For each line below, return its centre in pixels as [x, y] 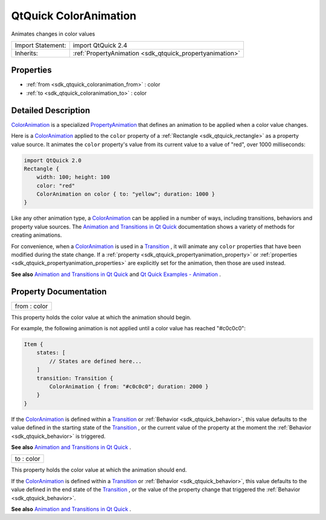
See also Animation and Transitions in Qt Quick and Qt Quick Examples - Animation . [116, 274]
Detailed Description [51, 110]
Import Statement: [40, 45]
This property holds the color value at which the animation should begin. [101, 317]
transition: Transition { [75, 378]
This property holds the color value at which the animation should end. [99, 470]
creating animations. [37, 235]
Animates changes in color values [53, 34]
